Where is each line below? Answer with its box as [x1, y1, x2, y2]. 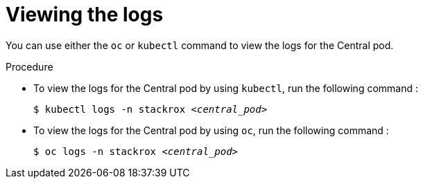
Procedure [6, 60, 53, 73]
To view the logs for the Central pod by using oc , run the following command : [33, 124, 389, 136]
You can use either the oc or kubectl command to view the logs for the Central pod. [6, 39, 394, 51]
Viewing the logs [6, 3, 164, 26]
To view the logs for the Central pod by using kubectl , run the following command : [33, 82, 418, 94]
